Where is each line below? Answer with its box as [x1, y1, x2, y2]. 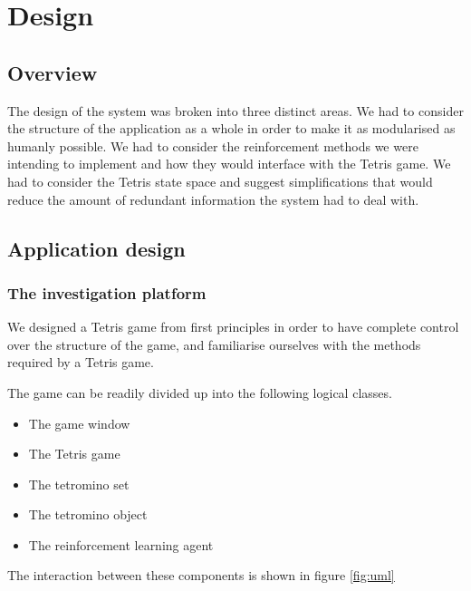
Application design [7, 234, 186, 262]
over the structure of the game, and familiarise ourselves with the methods [7, 334, 421, 354]
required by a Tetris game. [7, 353, 154, 372]
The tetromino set [28, 474, 130, 493]
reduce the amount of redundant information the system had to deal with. [7, 189, 419, 208]
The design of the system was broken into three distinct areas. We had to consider [7, 101, 464, 120]
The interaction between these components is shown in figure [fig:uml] [7, 566, 395, 585]
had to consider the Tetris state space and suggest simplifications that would [7, 171, 433, 190]
